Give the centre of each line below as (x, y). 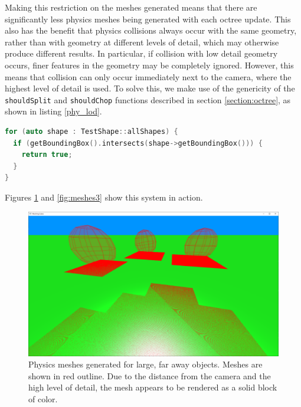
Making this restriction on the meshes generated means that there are (131, 7)
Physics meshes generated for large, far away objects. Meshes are (145, 364)
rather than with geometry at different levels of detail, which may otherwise (142, 42)
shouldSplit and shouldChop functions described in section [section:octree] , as (148, 99)
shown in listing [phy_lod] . (53, 111)
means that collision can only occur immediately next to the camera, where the (148, 76)
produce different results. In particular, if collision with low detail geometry (141, 53)
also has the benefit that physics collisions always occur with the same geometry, (151, 30)
